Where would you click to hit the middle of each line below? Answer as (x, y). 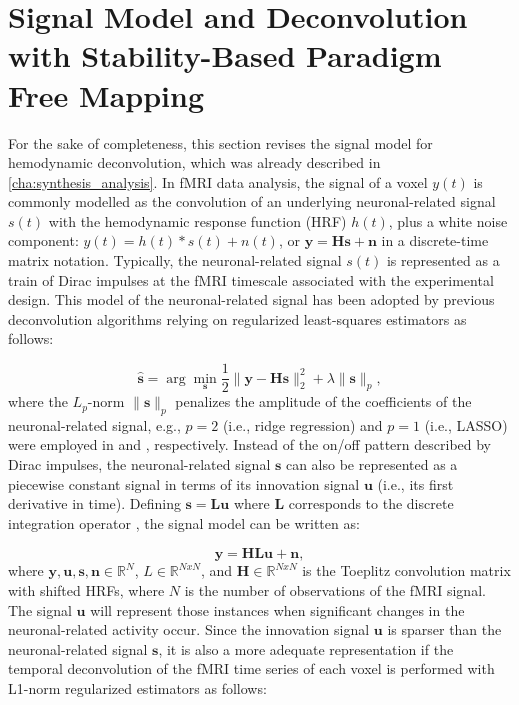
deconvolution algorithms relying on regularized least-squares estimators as (237, 318)
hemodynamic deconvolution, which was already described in (194, 162)
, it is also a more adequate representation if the (306, 648)
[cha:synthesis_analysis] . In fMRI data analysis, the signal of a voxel (218, 181)
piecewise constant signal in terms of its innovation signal (184, 483)
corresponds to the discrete (371, 503)
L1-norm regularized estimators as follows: (137, 688)
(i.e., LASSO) (466, 424)
